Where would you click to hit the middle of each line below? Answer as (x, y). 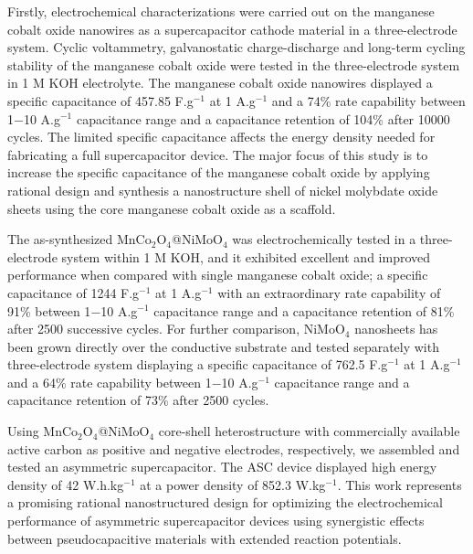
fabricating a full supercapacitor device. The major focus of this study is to (218, 154)
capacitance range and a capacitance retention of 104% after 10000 (263, 118)
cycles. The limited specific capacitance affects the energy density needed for (221, 137)
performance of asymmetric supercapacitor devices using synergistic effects (216, 521)
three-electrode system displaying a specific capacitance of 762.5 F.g (198, 364)
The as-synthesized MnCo (79, 239)
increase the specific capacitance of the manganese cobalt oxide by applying (219, 172)
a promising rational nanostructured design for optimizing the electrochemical (225, 502)
